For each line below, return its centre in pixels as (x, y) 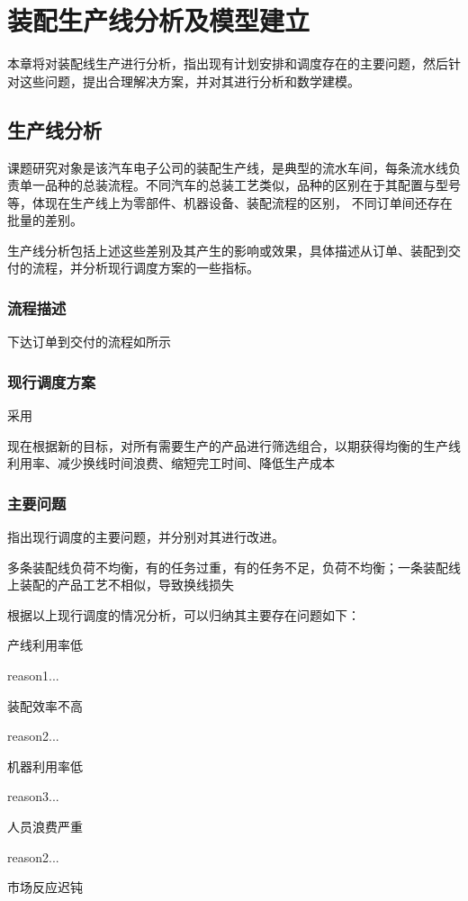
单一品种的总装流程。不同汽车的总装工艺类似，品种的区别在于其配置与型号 (240, 185)
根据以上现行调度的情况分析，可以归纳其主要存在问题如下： (184, 614)
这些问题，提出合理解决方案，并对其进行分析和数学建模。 (189, 81)
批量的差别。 (45, 220)
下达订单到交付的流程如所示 (89, 342)
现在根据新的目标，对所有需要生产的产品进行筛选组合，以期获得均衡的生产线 (234, 445)
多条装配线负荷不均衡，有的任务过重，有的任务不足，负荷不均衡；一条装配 (228, 567)
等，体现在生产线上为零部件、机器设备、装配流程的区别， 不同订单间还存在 (230, 202)
